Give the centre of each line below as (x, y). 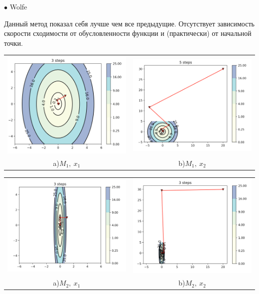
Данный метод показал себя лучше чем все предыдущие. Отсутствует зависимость (129, 23)
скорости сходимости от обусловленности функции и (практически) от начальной (128, 33)
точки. (13, 43)
